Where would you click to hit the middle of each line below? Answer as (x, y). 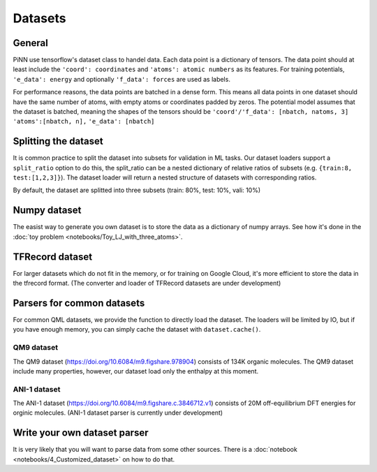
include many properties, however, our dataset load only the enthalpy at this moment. (136, 371)
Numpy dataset (47, 211)
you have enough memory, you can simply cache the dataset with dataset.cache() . (137, 330)
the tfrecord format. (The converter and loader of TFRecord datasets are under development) (147, 283)
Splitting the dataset (58, 141)
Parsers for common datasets (79, 303)
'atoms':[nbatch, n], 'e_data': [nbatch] (84, 121)
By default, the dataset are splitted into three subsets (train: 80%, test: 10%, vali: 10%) (137, 190)
